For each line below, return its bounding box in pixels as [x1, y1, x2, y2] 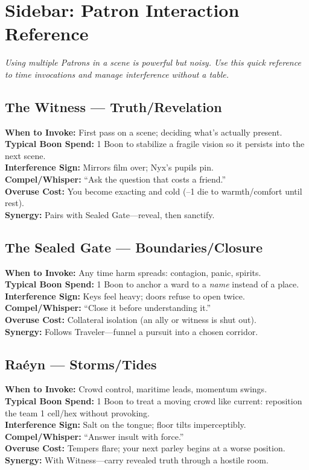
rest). [5, 196, 25, 209]
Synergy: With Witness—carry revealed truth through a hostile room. [5, 453, 269, 466]
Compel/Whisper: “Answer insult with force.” [5, 430, 184, 442]
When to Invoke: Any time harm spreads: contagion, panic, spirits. [5, 266, 261, 278]
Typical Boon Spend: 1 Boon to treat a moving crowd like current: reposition [5, 395, 302, 407]
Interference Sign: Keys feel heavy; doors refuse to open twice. [5, 289, 245, 302]
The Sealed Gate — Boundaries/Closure [5, 237, 263, 256]
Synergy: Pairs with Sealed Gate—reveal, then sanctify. [5, 208, 215, 221]
